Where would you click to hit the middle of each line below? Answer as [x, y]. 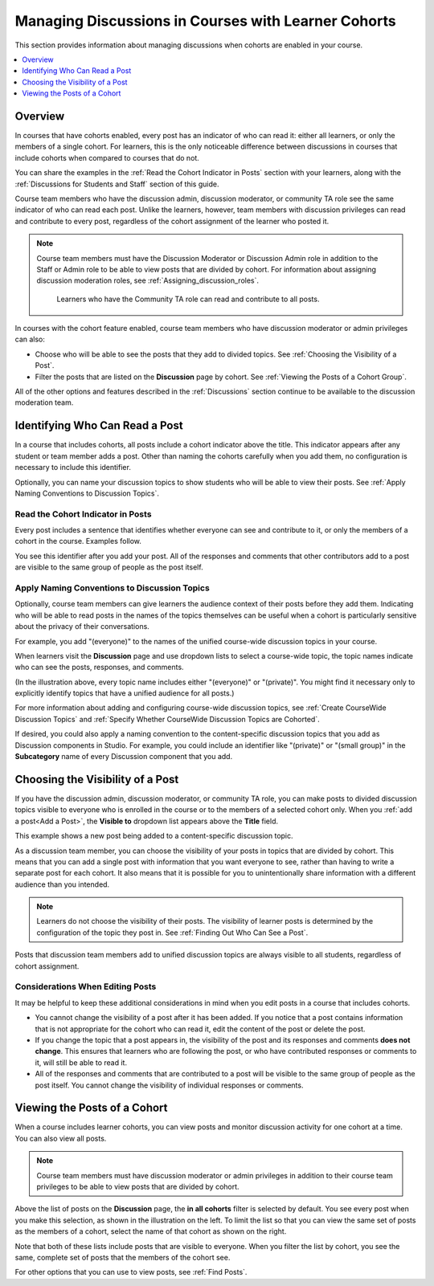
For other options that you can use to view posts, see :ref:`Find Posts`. [131, 1272]
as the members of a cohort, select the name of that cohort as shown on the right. [151, 1231]
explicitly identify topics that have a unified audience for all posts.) [125, 693]
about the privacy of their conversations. [82, 627]
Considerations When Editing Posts [86, 986]
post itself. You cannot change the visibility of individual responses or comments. [169, 1085]
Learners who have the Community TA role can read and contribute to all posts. [188, 299]
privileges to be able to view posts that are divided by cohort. [138, 1186]
